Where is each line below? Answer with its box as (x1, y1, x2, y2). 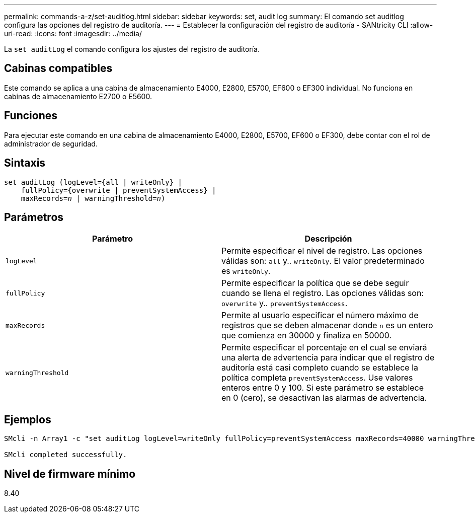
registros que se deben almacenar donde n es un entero (221, 320, 433, 331)
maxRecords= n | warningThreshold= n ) (21, 194, 166, 202)
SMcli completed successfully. (4, 451, 127, 459)
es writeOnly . (221, 266, 271, 276)
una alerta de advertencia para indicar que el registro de (221, 352, 435, 363)
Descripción (304, 234, 352, 244)
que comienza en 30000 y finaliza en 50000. (221, 330, 391, 341)
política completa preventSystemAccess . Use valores (221, 373, 413, 383)
